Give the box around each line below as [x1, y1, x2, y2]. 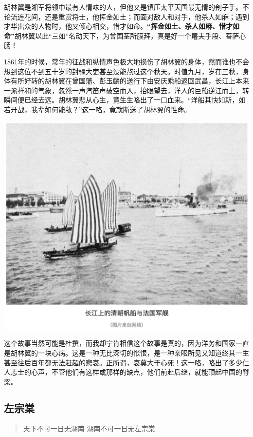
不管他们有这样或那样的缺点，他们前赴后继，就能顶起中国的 [51, 367, 242, 377]
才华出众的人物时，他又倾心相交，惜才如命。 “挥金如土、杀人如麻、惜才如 [4, 21, 239, 31]
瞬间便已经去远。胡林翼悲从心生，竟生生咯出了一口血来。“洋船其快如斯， [4, 95, 239, 105]
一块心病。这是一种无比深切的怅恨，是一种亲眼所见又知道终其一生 [37, 348, 249, 358]
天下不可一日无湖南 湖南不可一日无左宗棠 [23, 423, 155, 433]
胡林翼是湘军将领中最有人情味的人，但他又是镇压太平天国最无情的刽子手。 [4, 2, 242, 12]
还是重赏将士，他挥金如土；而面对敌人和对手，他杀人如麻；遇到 [44, 11, 249, 21]
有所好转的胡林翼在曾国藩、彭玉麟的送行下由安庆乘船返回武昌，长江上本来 [10, 76, 249, 86]
